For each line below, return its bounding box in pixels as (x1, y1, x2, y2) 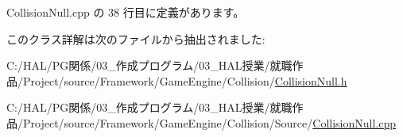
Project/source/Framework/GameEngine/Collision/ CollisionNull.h (22, 72, 347, 89)
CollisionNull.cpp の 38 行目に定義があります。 (6, 4, 245, 20)
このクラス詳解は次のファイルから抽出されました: (6, 30, 265, 47)
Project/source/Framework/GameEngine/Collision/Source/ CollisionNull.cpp (22, 114, 397, 131)
